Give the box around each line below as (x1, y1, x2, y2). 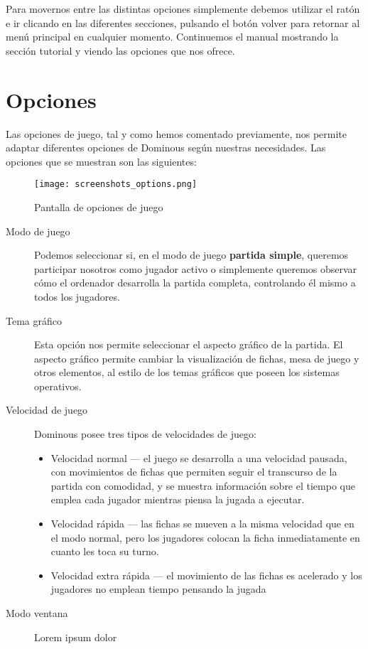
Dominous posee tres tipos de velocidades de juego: (34, 427, 256, 441)
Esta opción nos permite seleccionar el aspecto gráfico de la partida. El (34, 337, 343, 352)
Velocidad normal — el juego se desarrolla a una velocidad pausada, (50, 450, 347, 465)
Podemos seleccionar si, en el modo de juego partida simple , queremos (34, 247, 349, 262)
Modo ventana (6, 606, 68, 620)
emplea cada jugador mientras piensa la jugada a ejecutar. (50, 492, 305, 507)
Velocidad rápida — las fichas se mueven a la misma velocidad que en (50, 516, 355, 531)
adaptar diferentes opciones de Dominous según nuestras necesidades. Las (6, 140, 326, 155)
